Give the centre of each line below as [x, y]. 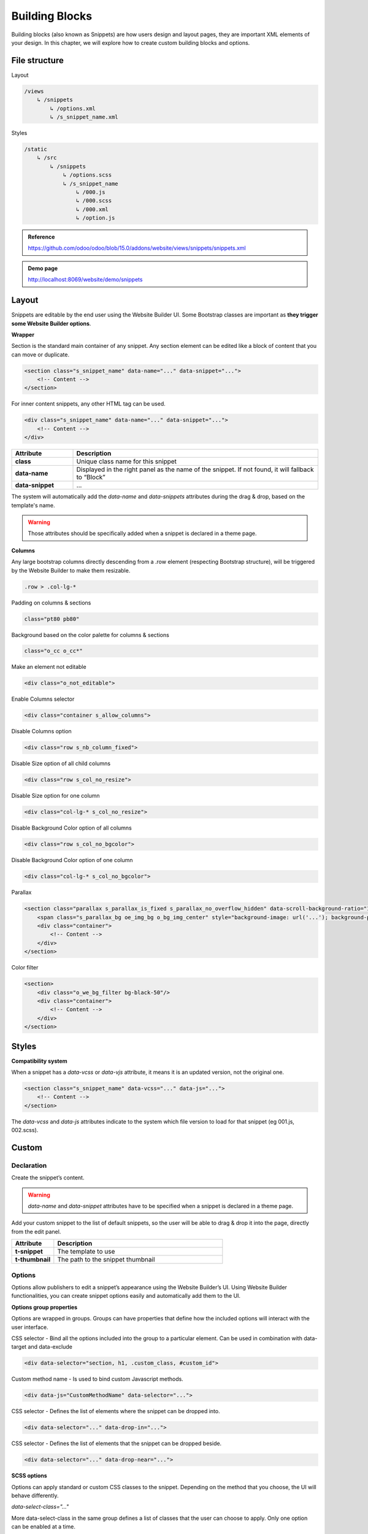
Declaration [29, 1165]
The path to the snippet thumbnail [106, 1260]
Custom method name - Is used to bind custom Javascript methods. [97, 1379]
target [19, 1347]
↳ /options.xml [73, 108]
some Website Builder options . [51, 323]
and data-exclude [50, 1347]
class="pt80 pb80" [52, 619]
